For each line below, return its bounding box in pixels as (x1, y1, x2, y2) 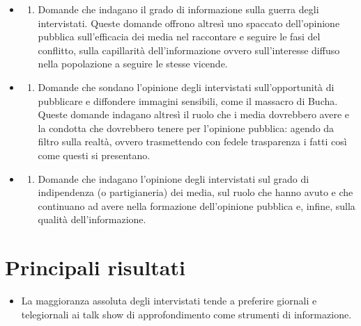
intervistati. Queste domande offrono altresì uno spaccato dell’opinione (38, 15, 340, 30)
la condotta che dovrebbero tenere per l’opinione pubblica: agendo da (38, 120, 335, 135)
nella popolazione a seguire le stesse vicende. (38, 56, 228, 71)
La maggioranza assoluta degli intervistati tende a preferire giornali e (21, 293, 317, 308)
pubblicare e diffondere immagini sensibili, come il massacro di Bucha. (38, 93, 338, 108)
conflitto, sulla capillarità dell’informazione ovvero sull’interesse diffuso (38, 42, 340, 57)
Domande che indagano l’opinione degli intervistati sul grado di (38, 171, 309, 186)
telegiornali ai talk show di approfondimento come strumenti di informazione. (21, 307, 352, 321)
